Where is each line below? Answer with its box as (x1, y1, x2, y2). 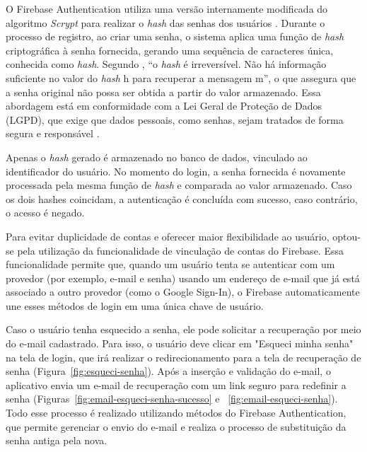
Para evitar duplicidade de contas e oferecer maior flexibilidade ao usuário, (6, 228, 330, 243)
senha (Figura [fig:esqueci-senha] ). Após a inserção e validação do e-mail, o (6, 364, 331, 378)
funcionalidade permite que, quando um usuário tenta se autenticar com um (6, 257, 335, 272)
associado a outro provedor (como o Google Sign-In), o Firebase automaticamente (6, 284, 360, 299)
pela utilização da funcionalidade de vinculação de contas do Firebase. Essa (17, 243, 344, 257)
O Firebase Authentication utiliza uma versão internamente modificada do (6, 1, 328, 16)
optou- (332, 228, 361, 243)
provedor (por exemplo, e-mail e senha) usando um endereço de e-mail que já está (6, 270, 360, 285)
